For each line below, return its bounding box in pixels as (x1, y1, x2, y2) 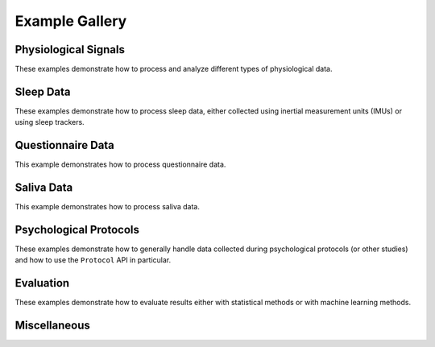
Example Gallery (14, 12, 127, 30)
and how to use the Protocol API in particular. (14, 255, 172, 265)
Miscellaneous (14, 319, 90, 333)
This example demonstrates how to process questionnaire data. (14, 159, 226, 169)
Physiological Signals (14, 43, 125, 56)
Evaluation (14, 276, 70, 290)
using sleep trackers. (14, 118, 85, 127)
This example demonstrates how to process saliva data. (14, 202, 201, 212)
